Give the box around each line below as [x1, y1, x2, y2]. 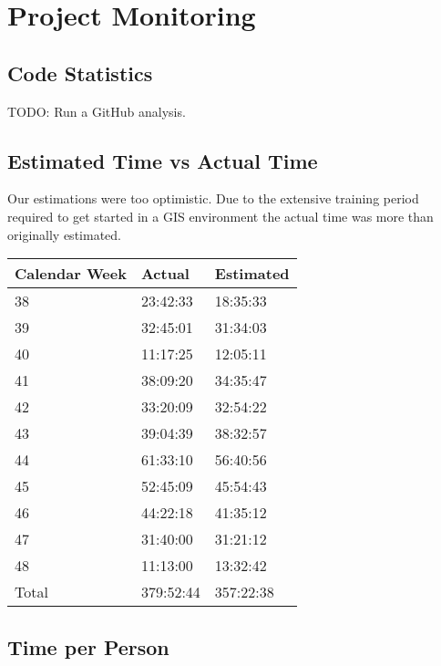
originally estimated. [7, 224, 121, 244]
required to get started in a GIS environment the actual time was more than [7, 206, 434, 225]
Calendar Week [15, 263, 127, 285]
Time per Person [7, 632, 169, 661]
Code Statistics [7, 58, 153, 87]
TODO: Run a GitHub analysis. [7, 101, 186, 120]
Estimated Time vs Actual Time [7, 146, 318, 174]
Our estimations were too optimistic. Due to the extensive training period [7, 189, 419, 208]
